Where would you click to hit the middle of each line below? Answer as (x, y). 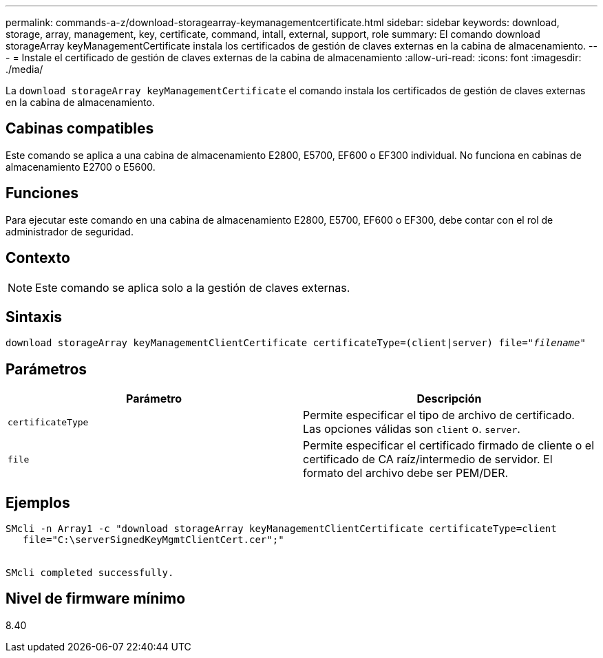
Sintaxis (34, 317)
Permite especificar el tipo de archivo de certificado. (439, 415)
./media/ (24, 69)
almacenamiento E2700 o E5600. (81, 167)
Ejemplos (38, 502)
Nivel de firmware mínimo (96, 599)
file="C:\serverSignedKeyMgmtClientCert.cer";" (154, 540)
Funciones (42, 193)
